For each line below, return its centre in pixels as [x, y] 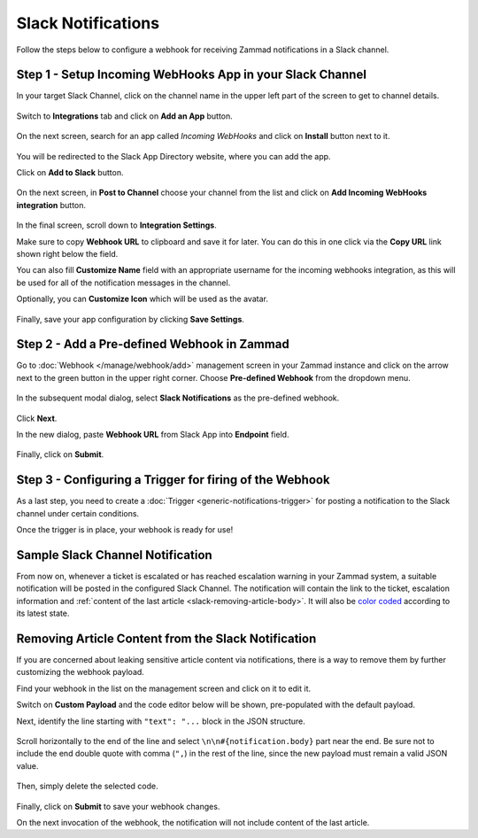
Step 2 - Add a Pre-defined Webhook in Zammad [153, 344]
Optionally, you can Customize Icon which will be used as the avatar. [143, 299]
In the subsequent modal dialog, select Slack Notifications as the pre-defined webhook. [178, 398]
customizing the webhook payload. [81, 672]
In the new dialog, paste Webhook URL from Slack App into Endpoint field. [153, 435]
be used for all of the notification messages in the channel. [123, 283]
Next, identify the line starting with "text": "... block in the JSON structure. [161, 721]
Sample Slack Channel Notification [114, 555]
